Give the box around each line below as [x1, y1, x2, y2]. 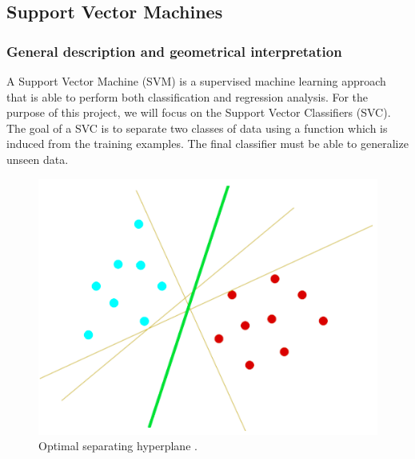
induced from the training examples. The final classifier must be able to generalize [6, 135, 409, 152]
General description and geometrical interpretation [6, 41, 342, 61]
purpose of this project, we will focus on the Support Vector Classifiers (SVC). [6, 104, 391, 121]
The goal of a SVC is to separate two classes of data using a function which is [6, 119, 388, 136]
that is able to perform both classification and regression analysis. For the [6, 88, 369, 105]
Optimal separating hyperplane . [38, 437, 198, 454]
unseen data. [6, 150, 69, 167]
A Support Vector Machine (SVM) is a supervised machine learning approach [6, 73, 386, 89]
